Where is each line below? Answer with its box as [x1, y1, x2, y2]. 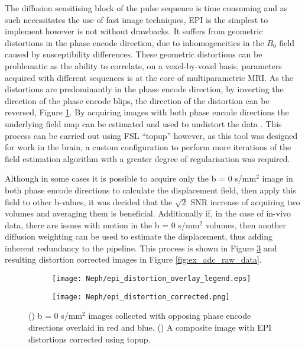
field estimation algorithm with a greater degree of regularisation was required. [5, 152, 290, 164]
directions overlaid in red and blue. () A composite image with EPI [28, 321, 272, 333]
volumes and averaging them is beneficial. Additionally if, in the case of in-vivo [5, 207, 291, 219]
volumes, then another [205, 218, 286, 231]
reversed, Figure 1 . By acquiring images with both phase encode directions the [5, 106, 289, 118]
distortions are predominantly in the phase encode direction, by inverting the [5, 83, 284, 95]
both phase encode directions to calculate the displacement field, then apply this [5, 183, 296, 196]
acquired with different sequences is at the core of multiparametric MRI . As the [5, 71, 293, 83]
